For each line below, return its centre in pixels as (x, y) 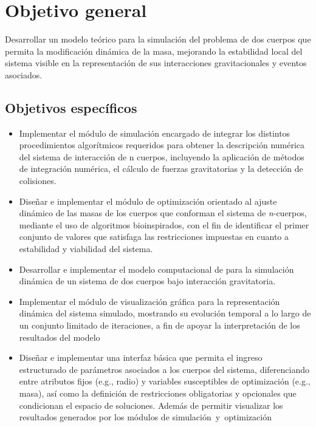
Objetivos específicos (71, 107)
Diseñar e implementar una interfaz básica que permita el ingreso (141, 357)
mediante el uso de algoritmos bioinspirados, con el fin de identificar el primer (164, 224)
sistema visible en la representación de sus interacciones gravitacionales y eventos (156, 63)
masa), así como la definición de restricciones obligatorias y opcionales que (158, 393)
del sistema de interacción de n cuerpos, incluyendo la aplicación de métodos (162, 156)
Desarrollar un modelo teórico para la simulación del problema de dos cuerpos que (158, 39)
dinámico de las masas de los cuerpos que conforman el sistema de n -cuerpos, (163, 213)
